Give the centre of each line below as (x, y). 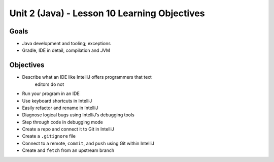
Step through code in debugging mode (63, 122)
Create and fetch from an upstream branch (68, 150)
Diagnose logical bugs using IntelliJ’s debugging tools (78, 115)
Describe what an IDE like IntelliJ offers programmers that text (87, 77)
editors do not (49, 84)
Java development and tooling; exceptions (66, 44)
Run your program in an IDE (51, 93)
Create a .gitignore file (49, 136)
